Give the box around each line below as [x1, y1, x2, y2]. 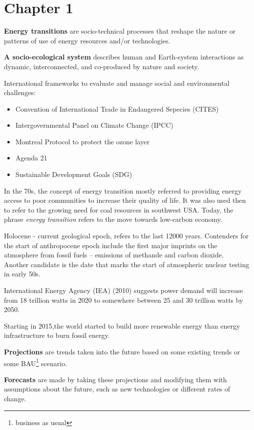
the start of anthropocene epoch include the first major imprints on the [4, 240, 217, 250]
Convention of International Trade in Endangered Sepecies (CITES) [15, 103, 219, 114]
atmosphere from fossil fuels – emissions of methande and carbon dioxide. [4, 250, 224, 260]
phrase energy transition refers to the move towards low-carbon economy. [4, 214, 222, 224]
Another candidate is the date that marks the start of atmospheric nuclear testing [4, 259, 250, 269]
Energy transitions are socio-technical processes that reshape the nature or [4, 26, 236, 36]
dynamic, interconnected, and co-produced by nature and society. [4, 61, 199, 71]
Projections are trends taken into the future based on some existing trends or [4, 346, 240, 356]
